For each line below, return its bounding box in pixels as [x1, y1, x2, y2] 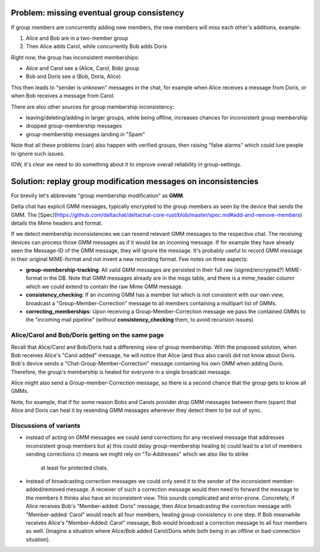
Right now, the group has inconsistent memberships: [11, 53, 139, 61]
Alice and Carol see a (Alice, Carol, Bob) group [25, 65, 139, 72]
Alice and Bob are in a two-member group [25, 34, 129, 42]
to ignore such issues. [11, 150, 65, 157]
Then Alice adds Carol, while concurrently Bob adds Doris [25, 43, 167, 50]
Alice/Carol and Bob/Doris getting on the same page [11, 331, 164, 339]
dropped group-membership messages [25, 122, 122, 130]
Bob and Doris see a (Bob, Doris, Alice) [25, 73, 121, 80]
